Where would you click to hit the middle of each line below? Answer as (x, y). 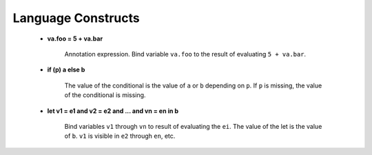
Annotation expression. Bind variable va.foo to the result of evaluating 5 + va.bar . (185, 54)
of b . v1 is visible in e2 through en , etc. (120, 136)
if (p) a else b (66, 70)
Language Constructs (76, 18)
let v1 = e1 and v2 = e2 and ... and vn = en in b (113, 111)
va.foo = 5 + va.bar (75, 39)
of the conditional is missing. (105, 95)
